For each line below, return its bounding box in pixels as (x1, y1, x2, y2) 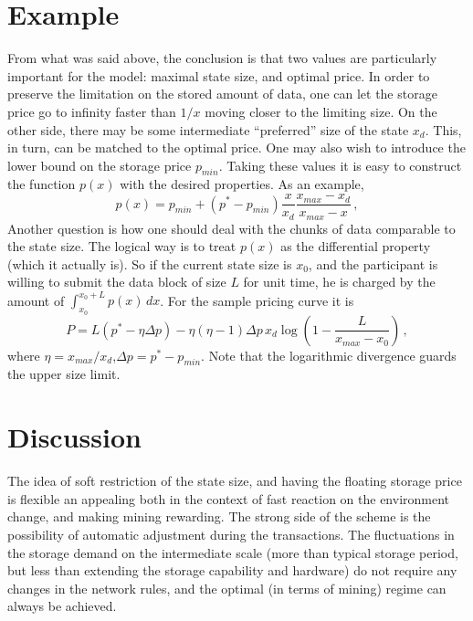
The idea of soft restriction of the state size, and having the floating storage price (7, 471, 462, 490)
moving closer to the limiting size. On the (205, 101, 437, 121)
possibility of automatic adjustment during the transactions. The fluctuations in (7, 524, 455, 543)
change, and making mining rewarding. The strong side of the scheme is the (7, 507, 431, 526)
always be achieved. (7, 596, 117, 616)
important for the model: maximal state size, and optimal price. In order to (7, 66, 430, 85)
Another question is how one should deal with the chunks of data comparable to (7, 218, 456, 237)
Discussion (7, 418, 142, 456)
